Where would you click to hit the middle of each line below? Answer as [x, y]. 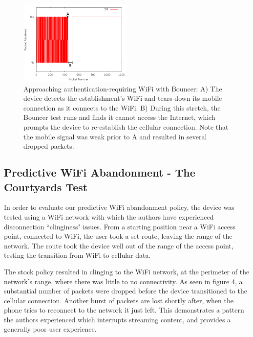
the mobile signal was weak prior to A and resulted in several [115, 136]
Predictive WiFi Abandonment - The [100, 172]
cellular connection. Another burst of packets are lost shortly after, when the [119, 300]
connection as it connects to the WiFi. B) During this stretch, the [122, 107]
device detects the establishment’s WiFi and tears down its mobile [123, 98]
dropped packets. [49, 146]
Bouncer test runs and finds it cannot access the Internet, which [119, 117]
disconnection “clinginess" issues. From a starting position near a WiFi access [120, 226]
